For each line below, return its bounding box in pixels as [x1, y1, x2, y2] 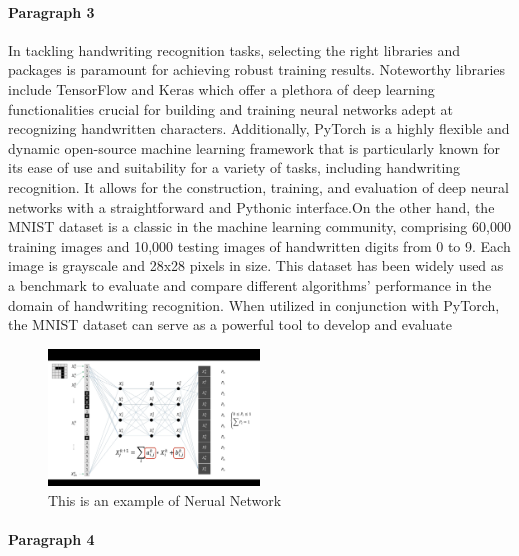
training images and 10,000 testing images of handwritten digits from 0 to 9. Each [8, 235, 511, 256]
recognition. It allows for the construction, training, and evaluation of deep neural [8, 176, 509, 197]
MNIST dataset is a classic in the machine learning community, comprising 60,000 [8, 216, 511, 237]
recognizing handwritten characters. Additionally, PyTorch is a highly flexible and [8, 118, 510, 139]
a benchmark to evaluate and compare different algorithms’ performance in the [8, 274, 492, 295]
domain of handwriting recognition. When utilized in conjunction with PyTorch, [8, 294, 500, 315]
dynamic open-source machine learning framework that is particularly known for [8, 137, 501, 158]
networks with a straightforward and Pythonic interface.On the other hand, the [8, 196, 495, 217]
